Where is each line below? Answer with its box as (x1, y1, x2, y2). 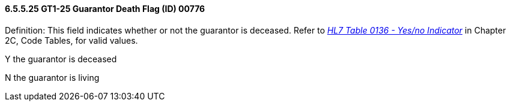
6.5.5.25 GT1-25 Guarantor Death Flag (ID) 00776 (5, 4, 205, 14)
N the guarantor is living (5, 72, 100, 83)
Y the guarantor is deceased (5, 53, 117, 64)
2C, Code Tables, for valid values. (5, 35, 138, 46)
